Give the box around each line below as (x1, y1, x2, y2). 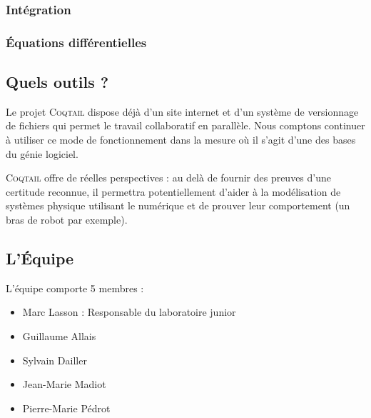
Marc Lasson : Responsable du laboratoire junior (22, 304, 236, 319)
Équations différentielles (6, 33, 147, 51)
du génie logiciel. (6, 146, 78, 161)
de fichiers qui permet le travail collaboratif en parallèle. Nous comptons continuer (6, 118, 365, 133)
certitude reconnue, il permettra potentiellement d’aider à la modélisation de (6, 184, 341, 199)
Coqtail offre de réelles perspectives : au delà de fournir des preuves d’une (6, 170, 332, 185)
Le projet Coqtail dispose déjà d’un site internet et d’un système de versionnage (6, 104, 359, 119)
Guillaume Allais (22, 329, 96, 344)
